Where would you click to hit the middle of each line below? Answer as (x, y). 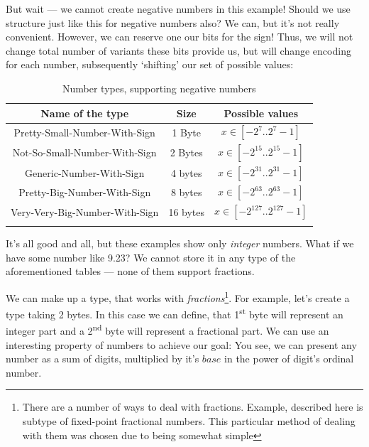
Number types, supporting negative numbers (159, 88)
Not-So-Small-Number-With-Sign (84, 152)
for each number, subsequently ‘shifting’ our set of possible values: (150, 64)
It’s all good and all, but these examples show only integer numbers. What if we (180, 243)
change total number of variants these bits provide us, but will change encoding (178, 50)
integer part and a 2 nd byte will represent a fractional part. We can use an (167, 330)
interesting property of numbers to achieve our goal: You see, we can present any (181, 344)
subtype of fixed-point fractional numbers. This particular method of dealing (189, 421)
